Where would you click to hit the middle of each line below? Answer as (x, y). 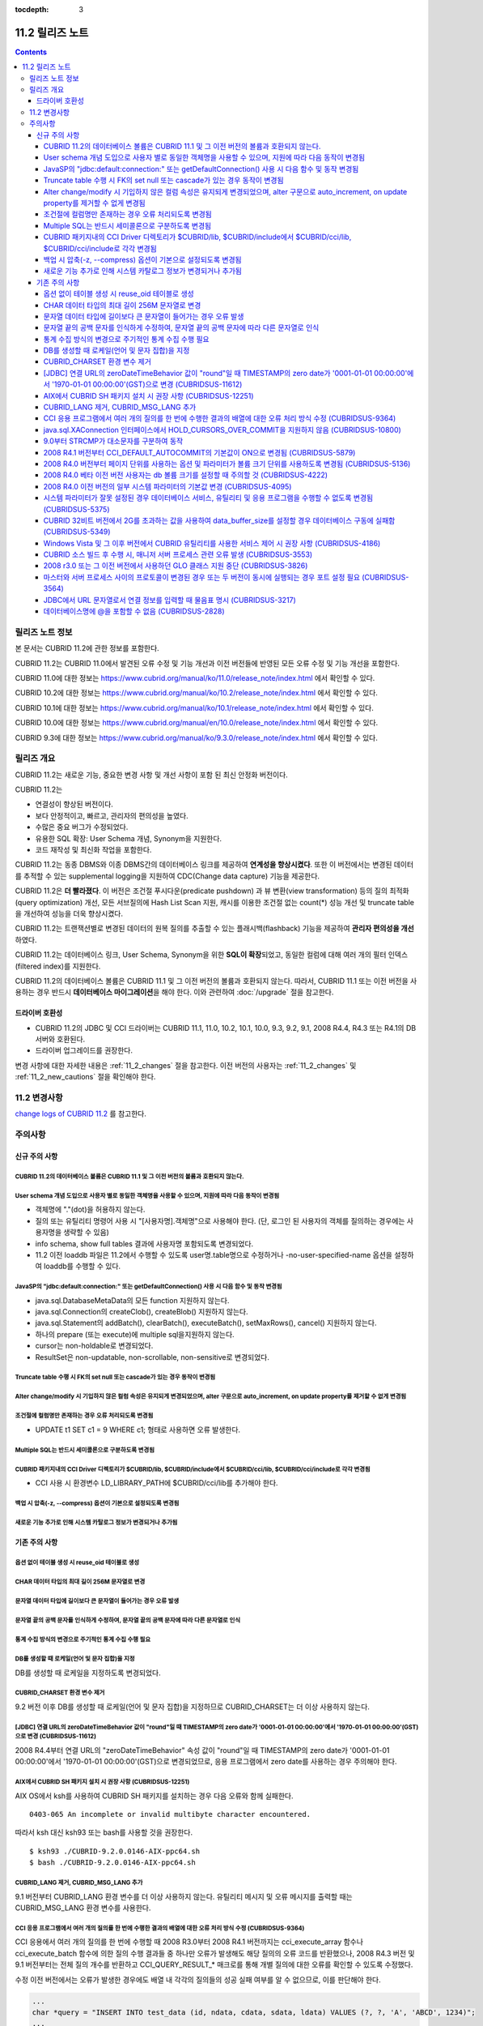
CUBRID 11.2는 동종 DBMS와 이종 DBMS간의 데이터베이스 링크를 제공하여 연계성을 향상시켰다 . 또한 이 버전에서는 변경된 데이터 (214, 865)
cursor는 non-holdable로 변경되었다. (94, 1346)
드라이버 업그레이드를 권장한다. (84, 1050)
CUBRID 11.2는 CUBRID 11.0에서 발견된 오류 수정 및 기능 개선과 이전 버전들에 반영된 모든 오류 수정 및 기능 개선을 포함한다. (208, 663)
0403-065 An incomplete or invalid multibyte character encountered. (170, 1814)
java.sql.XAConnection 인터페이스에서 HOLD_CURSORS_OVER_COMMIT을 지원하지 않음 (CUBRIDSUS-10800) (222, 430)
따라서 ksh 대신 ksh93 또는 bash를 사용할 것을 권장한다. (104, 1832)
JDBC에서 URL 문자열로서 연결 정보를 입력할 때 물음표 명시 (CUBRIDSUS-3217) (170, 600)
